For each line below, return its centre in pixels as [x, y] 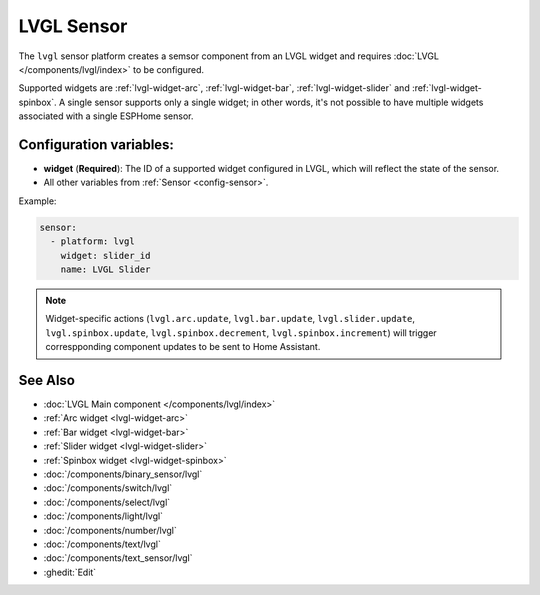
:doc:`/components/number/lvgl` [110, 530]
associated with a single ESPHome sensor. [106, 116]
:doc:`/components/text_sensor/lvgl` [118, 558]
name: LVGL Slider [105, 269]
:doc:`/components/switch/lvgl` [108, 488]
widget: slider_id [105, 255]
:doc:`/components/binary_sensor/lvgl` [123, 474]
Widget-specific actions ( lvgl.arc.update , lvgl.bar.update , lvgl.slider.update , [230, 319]
